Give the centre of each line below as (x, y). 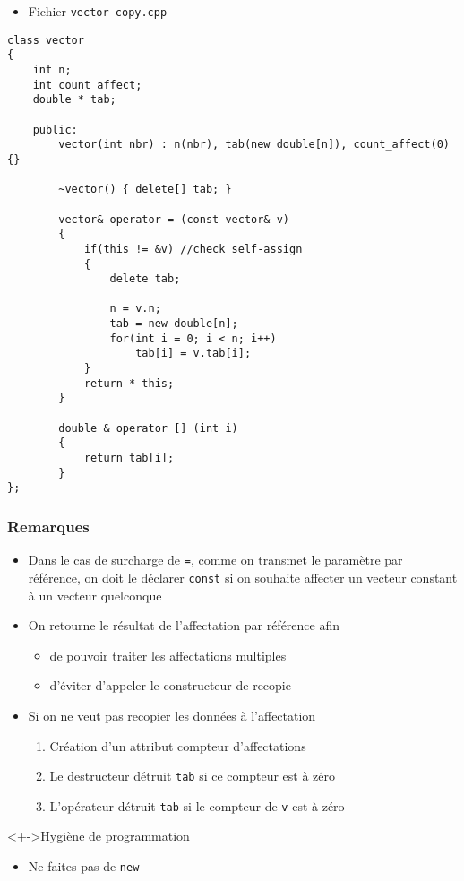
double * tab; (74, 100)
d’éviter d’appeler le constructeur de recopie (170, 685)
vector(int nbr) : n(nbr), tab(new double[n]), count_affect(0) (254, 145)
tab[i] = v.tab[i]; (193, 354)
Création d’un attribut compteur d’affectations (178, 745)
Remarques (48, 526)
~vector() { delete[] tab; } (145, 190)
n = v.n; (135, 309)
